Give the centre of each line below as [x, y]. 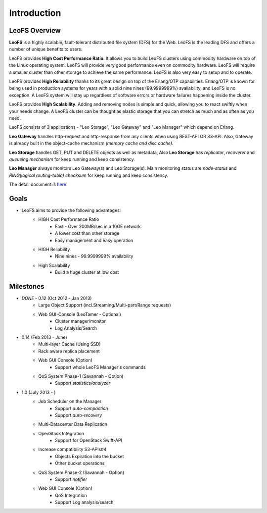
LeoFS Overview [35, 30]
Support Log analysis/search [84, 502]
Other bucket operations [80, 463]
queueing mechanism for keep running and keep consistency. [72, 159]
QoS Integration [71, 495]
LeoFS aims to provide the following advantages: [71, 210]
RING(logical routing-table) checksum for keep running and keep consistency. [89, 175]
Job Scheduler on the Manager [70, 402]
